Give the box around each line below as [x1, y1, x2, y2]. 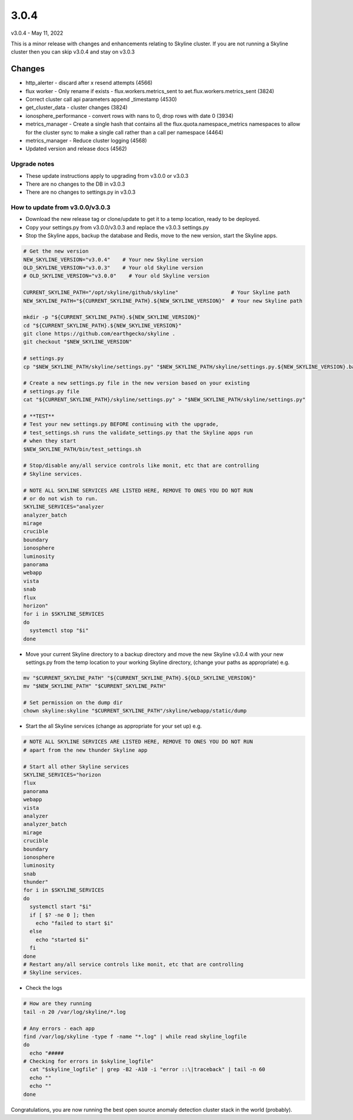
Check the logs [25, 984, 63, 992]
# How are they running [23, 1000, 92, 1007]
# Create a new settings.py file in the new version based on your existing [23, 380, 250, 386]
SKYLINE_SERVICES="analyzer [23, 504, 104, 510]
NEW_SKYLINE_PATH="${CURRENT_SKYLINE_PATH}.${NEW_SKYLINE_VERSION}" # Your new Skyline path [23, 298, 303, 304]
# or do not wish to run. [23, 495, 98, 502]
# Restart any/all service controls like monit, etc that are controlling [23, 961, 244, 967]
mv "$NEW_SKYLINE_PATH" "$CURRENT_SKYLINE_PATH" [23, 683, 166, 689]
